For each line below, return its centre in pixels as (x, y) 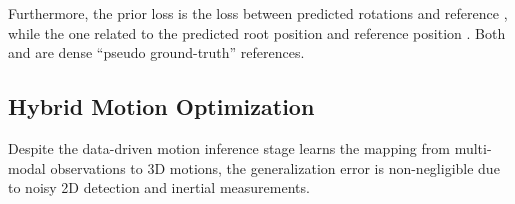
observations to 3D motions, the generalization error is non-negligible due (275, 167)
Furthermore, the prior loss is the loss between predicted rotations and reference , (258, 13)
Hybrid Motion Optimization (161, 106)
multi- (473, 147)
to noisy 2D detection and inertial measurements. (159, 187)
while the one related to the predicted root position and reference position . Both (257, 32)
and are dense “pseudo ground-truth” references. (156, 52)
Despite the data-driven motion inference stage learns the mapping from (229, 147)
